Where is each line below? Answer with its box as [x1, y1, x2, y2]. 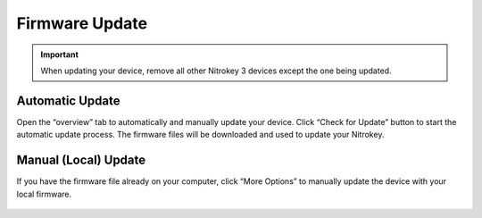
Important [40, 49, 79, 60]
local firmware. [16, 189, 71, 199]
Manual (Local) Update [16, 153, 146, 168]
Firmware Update [16, 13, 147, 33]
